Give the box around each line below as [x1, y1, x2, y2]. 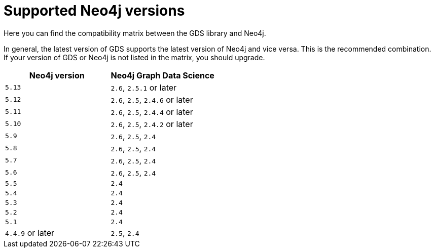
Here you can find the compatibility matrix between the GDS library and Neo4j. [4, 28, 266, 37]
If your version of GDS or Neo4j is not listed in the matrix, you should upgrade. [4, 53, 265, 62]
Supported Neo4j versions [4, 2, 185, 19]
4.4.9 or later [5, 227, 55, 238]
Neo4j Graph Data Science [111, 70, 214, 80]
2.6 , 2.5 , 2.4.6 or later [111, 94, 193, 105]
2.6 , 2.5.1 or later [111, 82, 177, 93]
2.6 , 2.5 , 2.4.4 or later [111, 106, 193, 117]
